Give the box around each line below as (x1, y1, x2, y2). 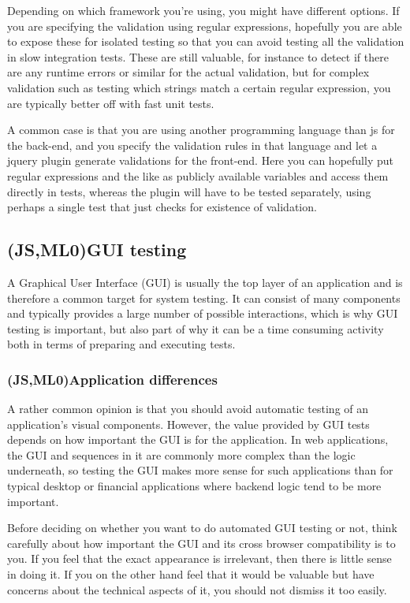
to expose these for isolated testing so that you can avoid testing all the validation (7, 33, 404, 50)
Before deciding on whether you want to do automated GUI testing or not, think (7, 519, 397, 536)
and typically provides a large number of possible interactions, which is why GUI (7, 305, 398, 322)
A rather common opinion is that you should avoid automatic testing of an (7, 400, 369, 417)
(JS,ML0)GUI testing (7, 237, 187, 262)
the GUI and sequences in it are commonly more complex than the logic (7, 446, 356, 463)
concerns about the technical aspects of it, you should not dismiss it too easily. (7, 581, 387, 597)
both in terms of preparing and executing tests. (7, 336, 236, 352)
